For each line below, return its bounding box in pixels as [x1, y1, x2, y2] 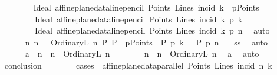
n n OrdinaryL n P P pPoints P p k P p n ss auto [25, 35, 268, 48]
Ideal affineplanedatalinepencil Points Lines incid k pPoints [33, 1, 259, 13]
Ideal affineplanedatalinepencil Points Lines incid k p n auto [34, 24, 270, 37]
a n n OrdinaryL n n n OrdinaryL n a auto [25, 47, 259, 60]
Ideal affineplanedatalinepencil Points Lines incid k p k [34, 12, 243, 25]
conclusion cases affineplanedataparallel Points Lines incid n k [4, 58, 272, 71]
